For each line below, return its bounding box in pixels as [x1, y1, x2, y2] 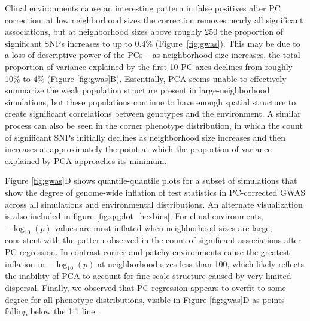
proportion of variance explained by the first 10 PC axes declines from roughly [5, 60, 293, 72]
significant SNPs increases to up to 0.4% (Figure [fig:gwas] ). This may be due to [5, 37, 300, 49]
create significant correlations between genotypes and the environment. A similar [5, 107, 301, 120]
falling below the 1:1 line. [5, 305, 98, 317]
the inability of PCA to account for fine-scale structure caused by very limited [5, 269, 291, 282]
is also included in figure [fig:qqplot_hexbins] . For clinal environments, [5, 210, 263, 222]
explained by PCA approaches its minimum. [5, 154, 167, 166]
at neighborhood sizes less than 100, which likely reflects [97, 257, 304, 269]
